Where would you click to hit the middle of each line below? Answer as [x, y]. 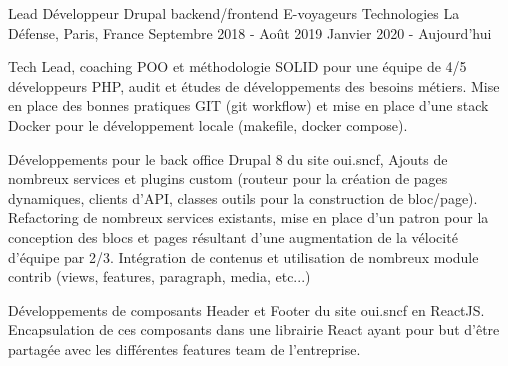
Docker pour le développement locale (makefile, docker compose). [208, 124]
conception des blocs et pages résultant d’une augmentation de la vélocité [233, 236]
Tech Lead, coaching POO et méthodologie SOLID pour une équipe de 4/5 [237, 66]
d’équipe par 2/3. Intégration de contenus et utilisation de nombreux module [243, 256]
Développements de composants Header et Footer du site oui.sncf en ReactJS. [246, 309]
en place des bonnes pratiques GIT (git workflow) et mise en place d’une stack [248, 105]
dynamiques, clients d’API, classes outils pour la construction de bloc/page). [243, 197]
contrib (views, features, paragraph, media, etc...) [159, 276]
